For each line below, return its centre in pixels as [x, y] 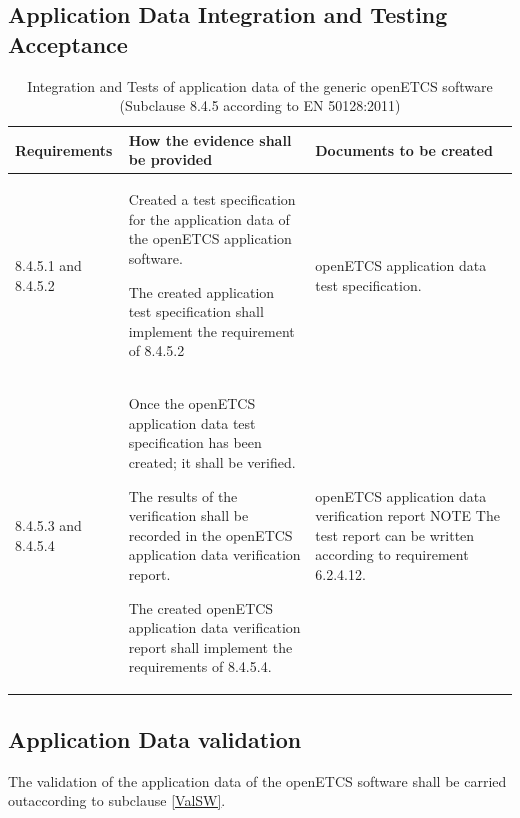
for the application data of [209, 218]
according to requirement [392, 554]
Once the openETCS [192, 403]
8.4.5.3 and [48, 524]
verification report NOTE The [407, 515]
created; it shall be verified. [212, 462]
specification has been [195, 442]
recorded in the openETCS [210, 534]
